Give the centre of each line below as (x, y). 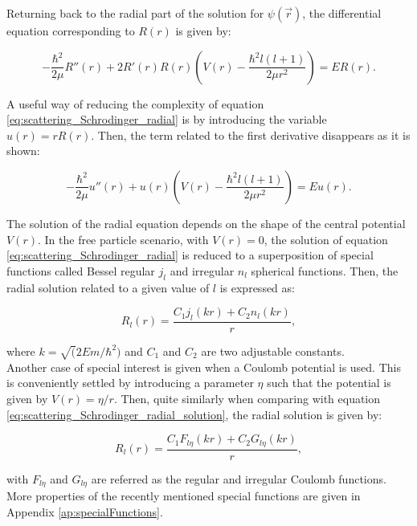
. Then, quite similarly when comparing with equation (247, 398)
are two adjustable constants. (273, 351)
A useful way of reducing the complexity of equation (135, 103)
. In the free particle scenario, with (123, 239)
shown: (23, 151)
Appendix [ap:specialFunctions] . (85, 511)
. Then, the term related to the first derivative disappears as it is (251, 135)
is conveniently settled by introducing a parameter (130, 383)
